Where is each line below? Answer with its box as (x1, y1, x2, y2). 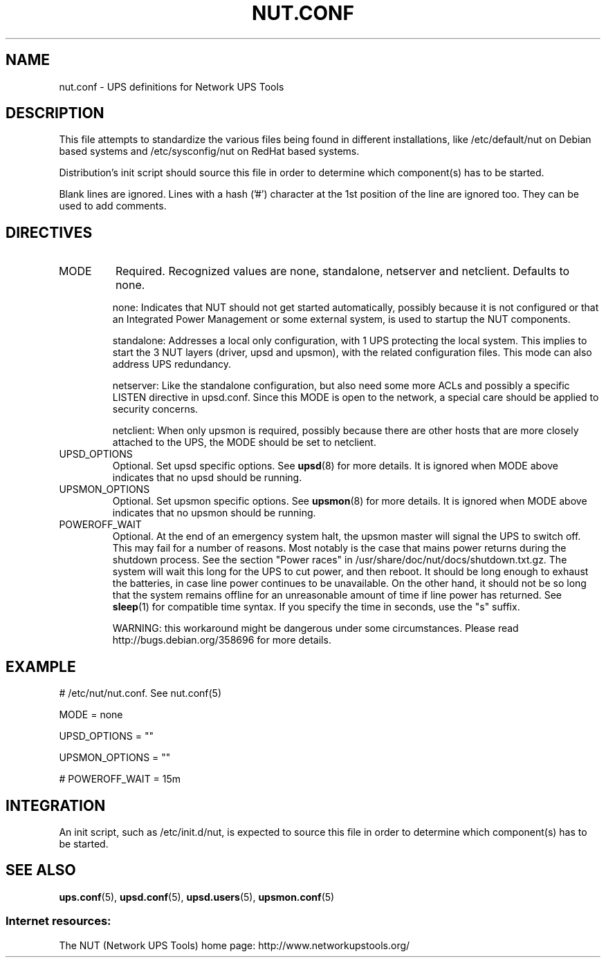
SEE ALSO (6, 861, 76, 879)
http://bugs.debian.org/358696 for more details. (112, 634, 331, 646)
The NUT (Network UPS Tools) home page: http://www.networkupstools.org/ (59, 939, 410, 951)
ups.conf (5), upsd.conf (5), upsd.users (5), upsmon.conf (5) (59, 890, 335, 903)
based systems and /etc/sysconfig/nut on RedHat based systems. (59, 145, 360, 158)
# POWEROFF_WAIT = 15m (59, 773, 181, 785)
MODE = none (59, 709, 123, 721)
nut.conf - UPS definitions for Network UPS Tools (59, 80, 284, 93)
